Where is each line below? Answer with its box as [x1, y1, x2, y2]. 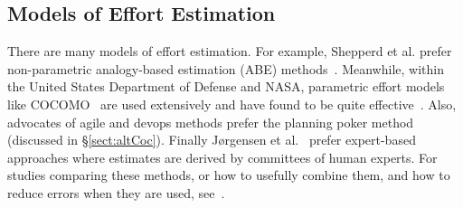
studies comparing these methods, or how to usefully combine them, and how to [7, 165, 450, 184]
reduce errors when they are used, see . [7, 183, 225, 202]
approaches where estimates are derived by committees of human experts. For [7, 147, 438, 166]
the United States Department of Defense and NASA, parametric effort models [7, 77, 445, 96]
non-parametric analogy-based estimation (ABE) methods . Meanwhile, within [7, 59, 444, 78]
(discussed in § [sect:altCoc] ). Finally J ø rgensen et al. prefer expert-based [7, 130, 416, 149]
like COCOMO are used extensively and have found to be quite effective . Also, [7, 94, 457, 113]
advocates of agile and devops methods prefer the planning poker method [7, 112, 414, 131]
